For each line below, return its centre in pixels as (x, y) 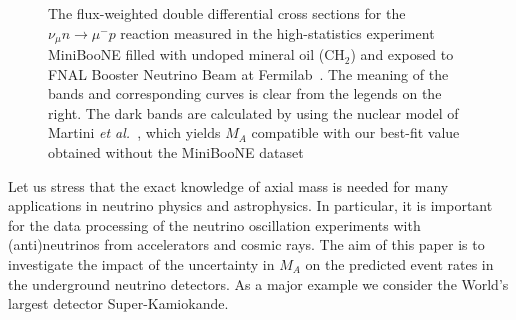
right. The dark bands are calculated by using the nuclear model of (253, 112)
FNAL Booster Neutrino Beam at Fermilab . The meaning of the (248, 73)
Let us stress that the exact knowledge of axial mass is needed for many (228, 185)
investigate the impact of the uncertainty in (141, 263)
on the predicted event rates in (399, 263)
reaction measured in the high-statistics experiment (277, 32)
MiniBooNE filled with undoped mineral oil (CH (196, 54)
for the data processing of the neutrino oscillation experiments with (214, 224)
